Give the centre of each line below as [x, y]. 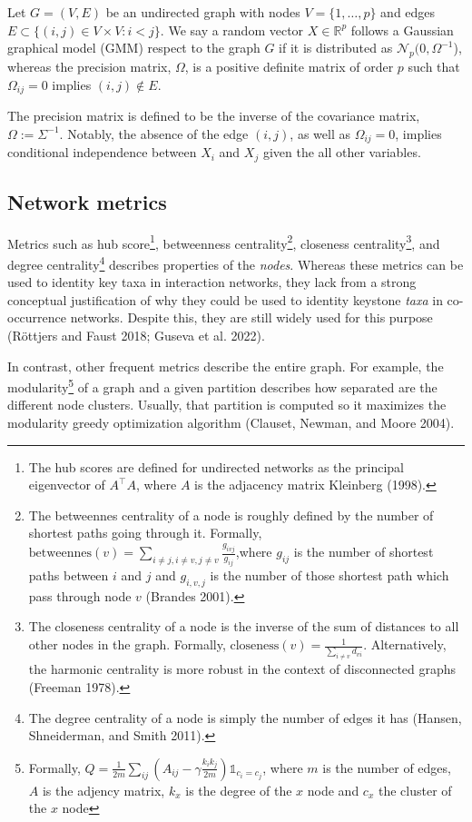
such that [434, 66]
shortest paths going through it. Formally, [145, 533]
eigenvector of [67, 485]
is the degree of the [239, 790]
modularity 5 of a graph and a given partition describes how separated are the [222, 386]
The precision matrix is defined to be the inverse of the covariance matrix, [214, 116]
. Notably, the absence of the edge [154, 133]
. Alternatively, [405, 644]
